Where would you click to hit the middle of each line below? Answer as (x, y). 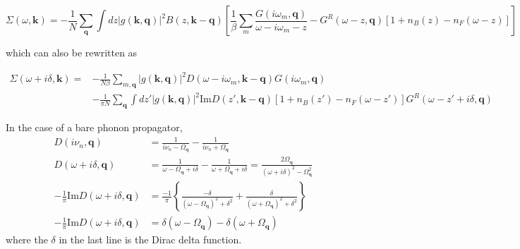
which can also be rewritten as (72, 52)
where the (27, 239)
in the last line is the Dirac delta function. (150, 239)
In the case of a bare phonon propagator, (94, 127)
